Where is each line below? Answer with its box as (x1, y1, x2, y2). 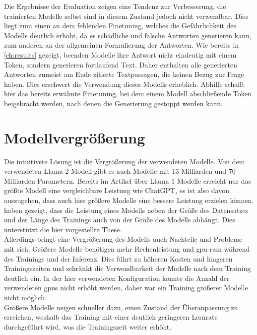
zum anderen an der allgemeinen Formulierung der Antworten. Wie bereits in (4, 40, 239, 50)
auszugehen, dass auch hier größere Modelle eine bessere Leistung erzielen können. (4, 195, 254, 205)
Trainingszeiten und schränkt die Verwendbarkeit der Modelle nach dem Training (4, 263, 251, 273)
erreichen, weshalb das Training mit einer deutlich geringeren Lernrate (4, 312, 218, 322)
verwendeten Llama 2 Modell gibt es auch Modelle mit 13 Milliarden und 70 (4, 166, 236, 176)
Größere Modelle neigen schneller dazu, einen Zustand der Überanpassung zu (4, 302, 238, 312)
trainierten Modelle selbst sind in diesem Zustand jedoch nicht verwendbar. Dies (4, 10, 248, 21)
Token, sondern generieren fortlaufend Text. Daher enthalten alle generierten (4, 59, 237, 69)
